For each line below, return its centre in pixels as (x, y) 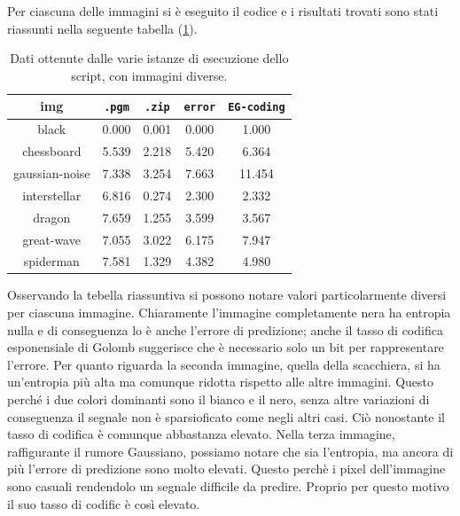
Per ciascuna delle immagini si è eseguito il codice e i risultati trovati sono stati (223, 11)
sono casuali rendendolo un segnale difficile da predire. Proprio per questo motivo (228, 485)
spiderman (51, 261)
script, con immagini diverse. (149, 75)
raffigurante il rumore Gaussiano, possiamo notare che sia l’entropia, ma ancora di (230, 451)
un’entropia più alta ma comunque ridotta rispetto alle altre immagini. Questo (221, 382)
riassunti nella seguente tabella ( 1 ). (102, 28)
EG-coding (257, 108)
